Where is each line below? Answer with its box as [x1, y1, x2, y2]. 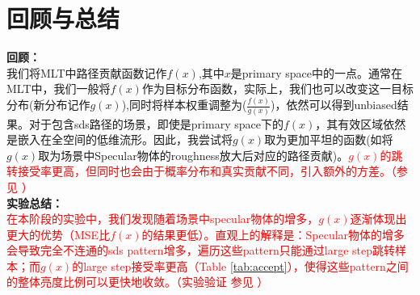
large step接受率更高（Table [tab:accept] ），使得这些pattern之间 [83, 257, 409, 274]
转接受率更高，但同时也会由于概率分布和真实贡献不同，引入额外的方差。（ [6, 162, 397, 179]
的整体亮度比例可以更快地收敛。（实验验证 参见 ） [6, 273, 269, 290]
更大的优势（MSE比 [6, 225, 111, 242]
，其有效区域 [315, 115, 384, 132]
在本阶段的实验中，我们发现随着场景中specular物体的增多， [6, 210, 319, 227]
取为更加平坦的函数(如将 [264, 131, 393, 148]
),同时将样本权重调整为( [121, 96, 247, 113]
